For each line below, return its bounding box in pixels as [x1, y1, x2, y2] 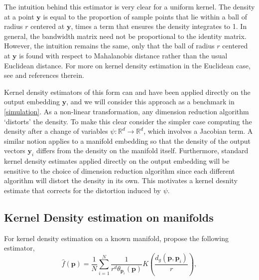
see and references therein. [4, 70, 84, 80]
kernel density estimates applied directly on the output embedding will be [4, 156, 230, 166]
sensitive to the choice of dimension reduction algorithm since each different [4, 165, 235, 176]
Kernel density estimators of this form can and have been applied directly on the [4, 86, 251, 97]
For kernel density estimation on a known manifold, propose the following [4, 233, 229, 243]
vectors [4, 145, 25, 156]
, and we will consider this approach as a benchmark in [66, 96, 235, 107]
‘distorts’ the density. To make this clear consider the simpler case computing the [4, 116, 252, 126]
